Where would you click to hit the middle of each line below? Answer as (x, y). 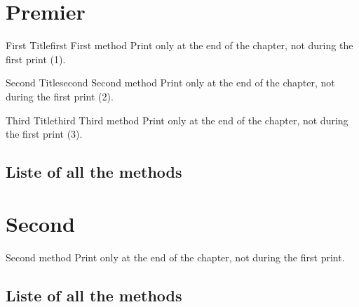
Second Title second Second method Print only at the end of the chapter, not (170, 83)
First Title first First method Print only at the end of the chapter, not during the (179, 45)
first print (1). (36, 59)
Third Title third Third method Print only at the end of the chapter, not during (177, 120)
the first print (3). (44, 134)
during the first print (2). (60, 96)
